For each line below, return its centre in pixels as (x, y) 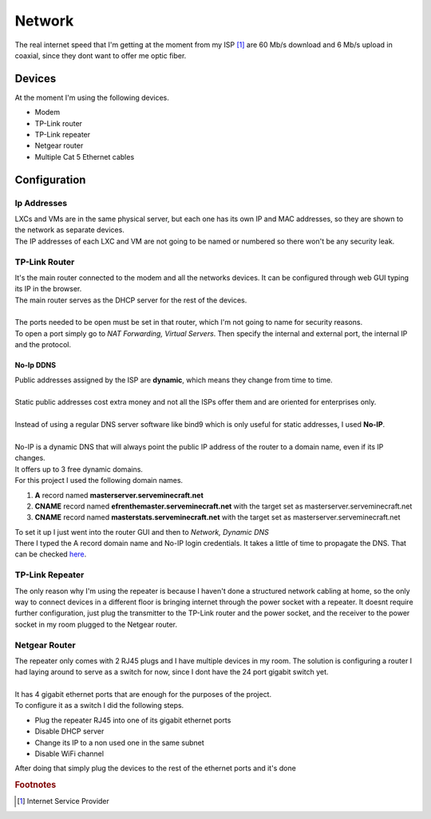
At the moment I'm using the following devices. (92, 97)
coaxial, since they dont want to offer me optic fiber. (101, 55)
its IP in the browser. (48, 289)
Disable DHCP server (69, 731)
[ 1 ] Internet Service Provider (63, 801)
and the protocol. (43, 345)
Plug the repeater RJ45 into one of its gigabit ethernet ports (133, 720)
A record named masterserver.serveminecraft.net (119, 495)
